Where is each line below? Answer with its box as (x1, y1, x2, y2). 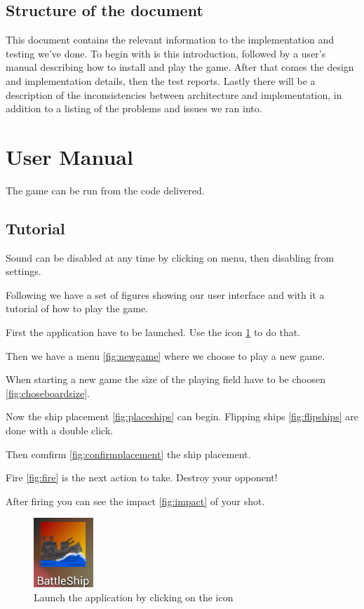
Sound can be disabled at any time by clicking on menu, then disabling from (6, 250, 335, 265)
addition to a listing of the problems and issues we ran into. (6, 101, 262, 116)
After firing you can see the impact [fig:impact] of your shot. (6, 493, 265, 508)
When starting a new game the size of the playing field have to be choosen (6, 372, 326, 387)
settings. (6, 264, 41, 279)
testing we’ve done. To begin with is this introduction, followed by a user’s (6, 46, 326, 60)
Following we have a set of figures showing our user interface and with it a (6, 287, 325, 302)
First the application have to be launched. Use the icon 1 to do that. (6, 325, 301, 340)
